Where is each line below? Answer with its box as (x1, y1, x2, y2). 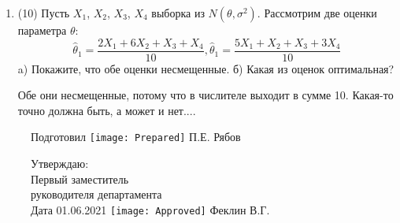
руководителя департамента (31, 186, 162, 203)
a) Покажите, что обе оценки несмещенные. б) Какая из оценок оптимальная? (17, 60, 394, 76)
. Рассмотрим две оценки (257, 5, 377, 20)
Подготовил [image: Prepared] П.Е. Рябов (31, 128, 241, 145)
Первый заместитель (31, 170, 129, 187)
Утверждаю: (31, 155, 89, 172)
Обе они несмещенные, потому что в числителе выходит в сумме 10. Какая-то (17, 87, 394, 103)
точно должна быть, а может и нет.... (17, 102, 196, 118)
